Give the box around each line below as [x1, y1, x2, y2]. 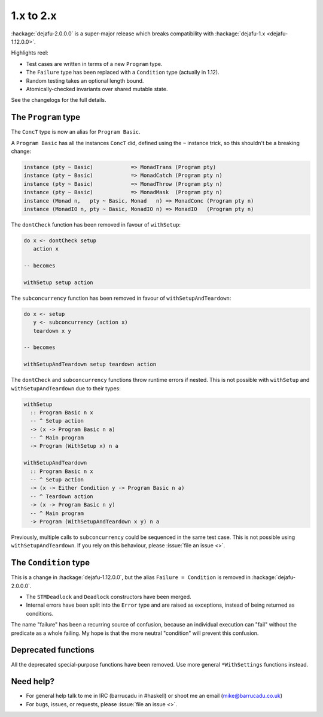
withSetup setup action [23, 279, 94, 286]
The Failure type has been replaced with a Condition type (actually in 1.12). [26, 69, 220, 76]
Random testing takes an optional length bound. [26, 77, 144, 84]
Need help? [11, 676, 55, 686]
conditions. [26, 610, 54, 617]
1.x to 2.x [11, 9, 57, 22]
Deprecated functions [11, 645, 95, 655]
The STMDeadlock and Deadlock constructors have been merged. [26, 594, 191, 601]
